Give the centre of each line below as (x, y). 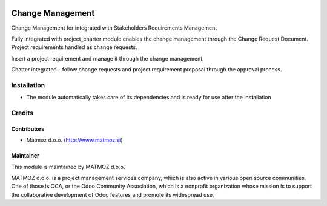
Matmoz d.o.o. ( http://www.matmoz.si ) (75, 140)
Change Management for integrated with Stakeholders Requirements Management (114, 28)
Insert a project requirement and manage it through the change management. (107, 58)
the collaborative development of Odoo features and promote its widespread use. (113, 194)
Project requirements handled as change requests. (74, 47)
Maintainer (25, 156)
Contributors (28, 129)
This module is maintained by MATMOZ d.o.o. (68, 167)
